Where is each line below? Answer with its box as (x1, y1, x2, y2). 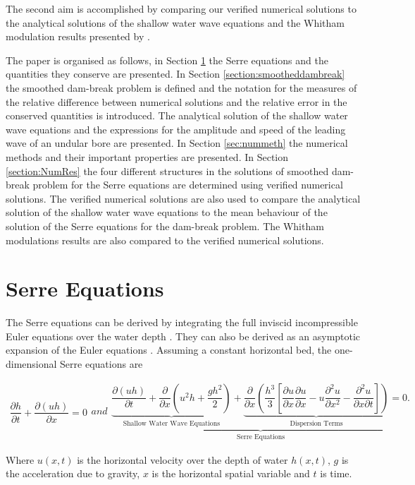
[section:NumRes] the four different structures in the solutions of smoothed (6, 163, 329, 178)
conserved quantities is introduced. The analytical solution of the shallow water (6, 108, 348, 123)
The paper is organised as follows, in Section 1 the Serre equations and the (6, 52, 328, 67)
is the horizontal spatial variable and (151, 466, 310, 481)
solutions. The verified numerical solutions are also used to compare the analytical (6, 191, 361, 205)
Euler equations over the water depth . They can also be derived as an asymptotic (6, 328, 361, 343)
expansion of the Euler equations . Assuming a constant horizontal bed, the (6, 342, 332, 357)
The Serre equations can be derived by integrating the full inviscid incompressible (6, 315, 358, 330)
